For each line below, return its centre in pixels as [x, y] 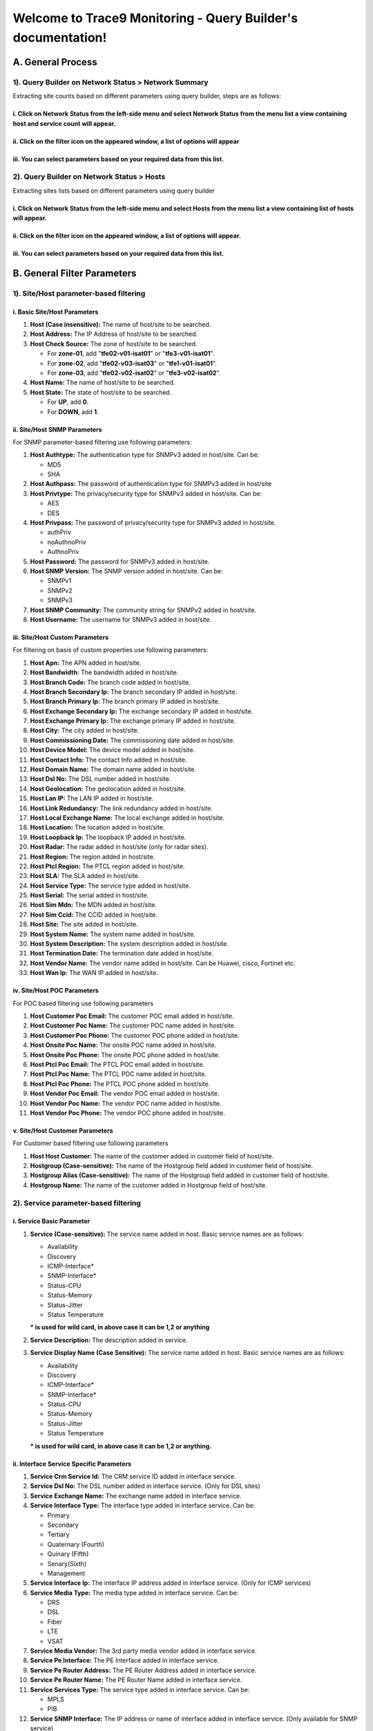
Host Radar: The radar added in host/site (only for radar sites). [119, 847]
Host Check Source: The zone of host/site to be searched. [114, 343]
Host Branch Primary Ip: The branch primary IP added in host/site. [125, 701]
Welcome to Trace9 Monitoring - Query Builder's [155, 18]
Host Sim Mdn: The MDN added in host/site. [93, 905]
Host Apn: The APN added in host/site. [86, 663]
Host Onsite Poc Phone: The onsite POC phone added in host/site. [125, 1055]
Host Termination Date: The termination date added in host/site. [122, 953]
